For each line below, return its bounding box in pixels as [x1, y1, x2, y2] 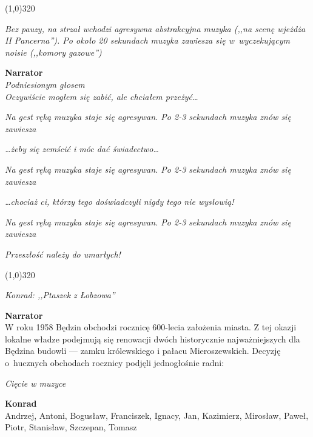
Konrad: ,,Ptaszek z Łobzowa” [5, 289, 115, 301]
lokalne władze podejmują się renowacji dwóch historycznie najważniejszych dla [5, 332, 300, 345]
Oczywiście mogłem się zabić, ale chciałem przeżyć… [5, 90, 198, 102]
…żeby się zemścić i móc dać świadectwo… [5, 142, 159, 155]
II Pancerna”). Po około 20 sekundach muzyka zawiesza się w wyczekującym [5, 34, 290, 47]
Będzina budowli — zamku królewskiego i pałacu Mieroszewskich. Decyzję [5, 344, 281, 357]
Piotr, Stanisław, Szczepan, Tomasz [5, 421, 137, 433]
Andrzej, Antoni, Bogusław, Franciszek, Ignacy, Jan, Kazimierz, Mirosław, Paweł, [5, 409, 309, 421]
